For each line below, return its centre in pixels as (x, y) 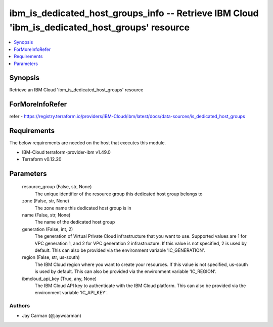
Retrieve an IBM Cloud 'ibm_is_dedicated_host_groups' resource (76, 90)
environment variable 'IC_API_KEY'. (71, 293)
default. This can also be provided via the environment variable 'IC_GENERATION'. (120, 250)
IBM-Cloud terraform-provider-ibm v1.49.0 (66, 152)
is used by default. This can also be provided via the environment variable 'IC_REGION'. (126, 271)
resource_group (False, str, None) (57, 187)
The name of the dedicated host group (75, 222)
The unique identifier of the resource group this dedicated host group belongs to (119, 194)
